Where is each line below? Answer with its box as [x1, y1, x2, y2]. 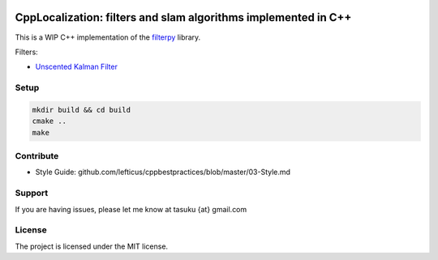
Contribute [15, 150, 59, 161]
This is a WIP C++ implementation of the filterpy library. [15, 32, 201, 42]
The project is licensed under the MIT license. [15, 241, 169, 251]
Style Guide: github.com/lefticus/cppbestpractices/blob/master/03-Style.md [35, 167, 291, 177]
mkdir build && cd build [32, 105, 131, 114]
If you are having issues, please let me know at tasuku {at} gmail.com [15, 204, 247, 214]
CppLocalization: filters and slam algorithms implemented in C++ [15, 11, 352, 24]
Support [15, 187, 49, 198]
